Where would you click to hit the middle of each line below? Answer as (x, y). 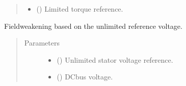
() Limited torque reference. (80, 9)
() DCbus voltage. (85, 77)
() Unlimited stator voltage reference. (115, 59)
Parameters (42, 43)
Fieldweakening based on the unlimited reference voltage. (93, 26)
